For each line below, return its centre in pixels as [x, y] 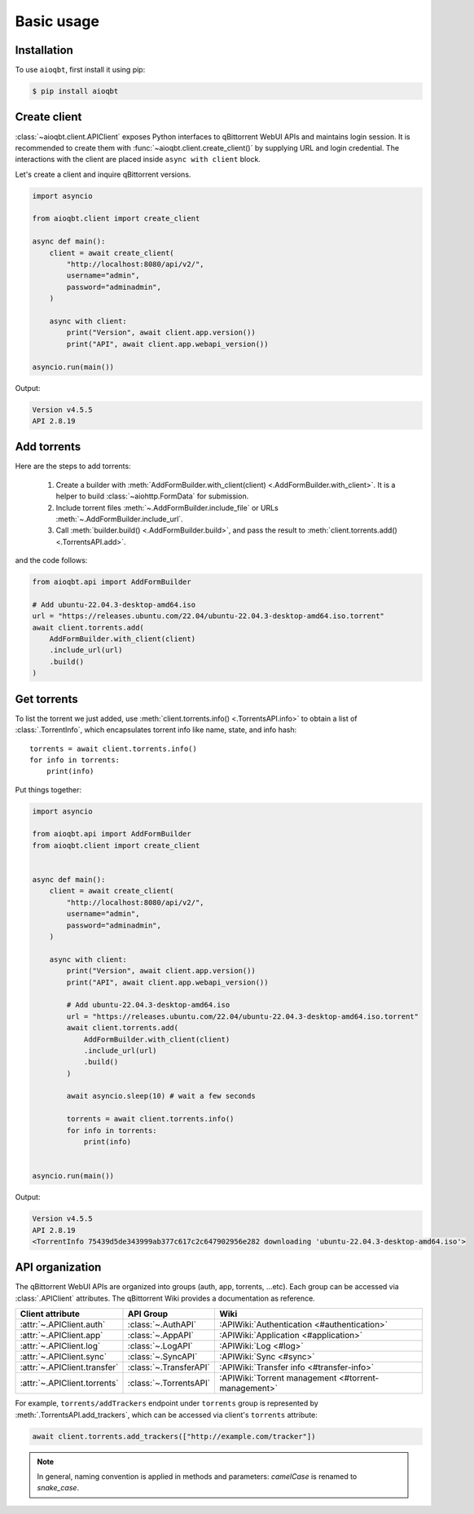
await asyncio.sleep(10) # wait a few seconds [161, 1096]
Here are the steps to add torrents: [73, 466]
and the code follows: [51, 560]
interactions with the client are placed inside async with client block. [138, 160]
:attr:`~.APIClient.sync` [64, 1357]
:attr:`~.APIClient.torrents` [69, 1383]
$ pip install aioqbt [75, 91]
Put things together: [48, 789]
